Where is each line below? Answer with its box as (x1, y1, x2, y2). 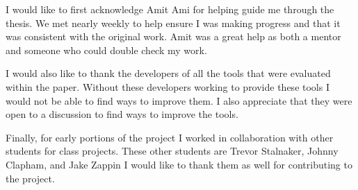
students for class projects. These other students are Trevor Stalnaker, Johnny (6, 144, 339, 158)
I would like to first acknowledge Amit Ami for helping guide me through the (6, 2, 334, 16)
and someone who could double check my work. (6, 42, 207, 57)
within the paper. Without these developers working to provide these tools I (6, 79, 329, 94)
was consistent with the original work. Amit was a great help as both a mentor (6, 29, 341, 44)
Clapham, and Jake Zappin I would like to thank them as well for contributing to (6, 157, 352, 171)
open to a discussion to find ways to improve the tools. (6, 107, 238, 121)
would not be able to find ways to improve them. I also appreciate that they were (6, 93, 352, 107)
